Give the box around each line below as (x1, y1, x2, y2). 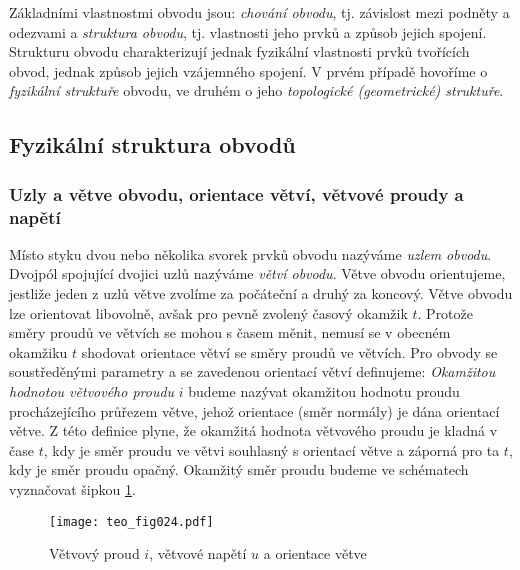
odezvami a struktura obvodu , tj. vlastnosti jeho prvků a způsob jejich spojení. (9, 21, 487, 42)
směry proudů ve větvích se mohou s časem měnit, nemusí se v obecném (9, 322, 451, 343)
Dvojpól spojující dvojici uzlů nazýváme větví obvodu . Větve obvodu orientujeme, (9, 263, 506, 284)
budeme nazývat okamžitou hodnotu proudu (188, 381, 460, 402)
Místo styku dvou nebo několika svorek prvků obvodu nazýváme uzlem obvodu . (9, 243, 492, 264)
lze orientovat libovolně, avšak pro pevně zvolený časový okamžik (9, 302, 408, 323)
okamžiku (9, 341, 68, 362)
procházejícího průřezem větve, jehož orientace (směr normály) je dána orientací (9, 400, 500, 421)
